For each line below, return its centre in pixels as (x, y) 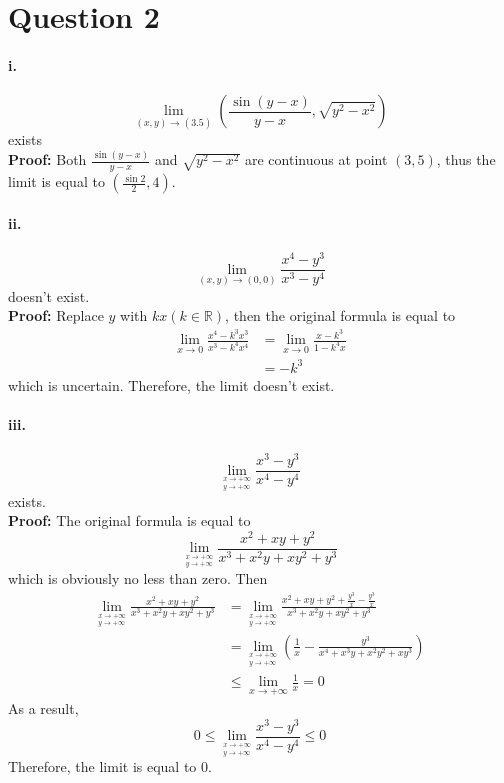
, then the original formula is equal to (340, 315)
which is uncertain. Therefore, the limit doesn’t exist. (171, 384)
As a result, (43, 708)
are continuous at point (316, 159)
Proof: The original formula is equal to (129, 520)
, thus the (466, 159)
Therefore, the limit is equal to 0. (110, 766)
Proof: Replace (56, 315)
